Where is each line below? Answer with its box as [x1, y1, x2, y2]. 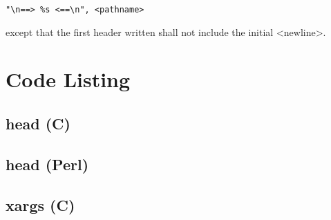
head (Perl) [6, 153, 89, 174]
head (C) [6, 113, 70, 134]
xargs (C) [6, 194, 75, 215]
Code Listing [6, 65, 131, 93]
